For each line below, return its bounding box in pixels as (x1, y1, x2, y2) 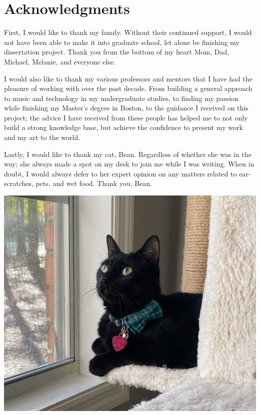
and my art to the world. (4, 132, 80, 142)
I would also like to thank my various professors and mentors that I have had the (4, 73, 252, 83)
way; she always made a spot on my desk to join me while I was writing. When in (4, 158, 254, 169)
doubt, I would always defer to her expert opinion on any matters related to (4, 168, 237, 178)
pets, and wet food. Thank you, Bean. (35, 178, 152, 188)
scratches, (4, 178, 33, 188)
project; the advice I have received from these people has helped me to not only (4, 112, 248, 122)
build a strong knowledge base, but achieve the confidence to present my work (4, 122, 243, 132)
